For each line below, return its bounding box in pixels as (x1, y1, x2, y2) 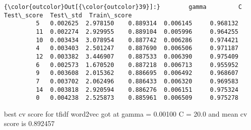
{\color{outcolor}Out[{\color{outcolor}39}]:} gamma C (4, 3, 242, 10)
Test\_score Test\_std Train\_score (4, 11, 132, 19)
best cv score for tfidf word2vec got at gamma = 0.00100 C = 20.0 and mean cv (4, 108, 248, 119)
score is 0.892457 (4, 118, 55, 129)
